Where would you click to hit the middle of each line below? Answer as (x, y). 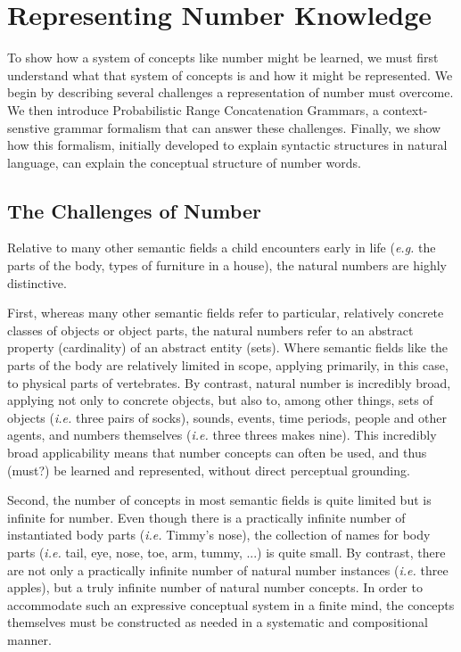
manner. (29, 639)
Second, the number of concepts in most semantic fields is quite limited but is (219, 500)
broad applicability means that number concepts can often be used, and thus (217, 453)
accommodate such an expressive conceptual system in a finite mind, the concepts (231, 604)
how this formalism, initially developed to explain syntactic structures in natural (227, 145)
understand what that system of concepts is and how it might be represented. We (230, 74)
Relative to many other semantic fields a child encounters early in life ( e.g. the (222, 248)
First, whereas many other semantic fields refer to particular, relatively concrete (226, 313)
